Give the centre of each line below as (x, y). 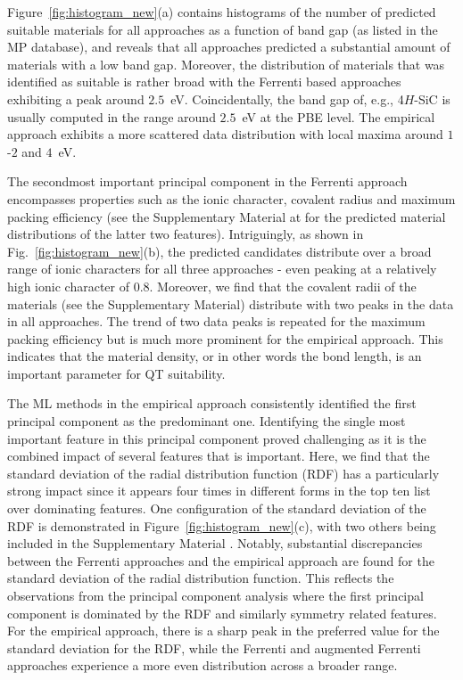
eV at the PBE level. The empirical (339, 116)
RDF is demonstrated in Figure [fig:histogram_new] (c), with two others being (222, 525)
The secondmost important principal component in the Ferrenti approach (207, 181)
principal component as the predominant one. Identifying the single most (207, 421)
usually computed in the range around (112, 116)
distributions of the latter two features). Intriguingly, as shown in (186, 234)
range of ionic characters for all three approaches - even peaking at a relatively (222, 269)
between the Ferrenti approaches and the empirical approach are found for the (221, 560)
